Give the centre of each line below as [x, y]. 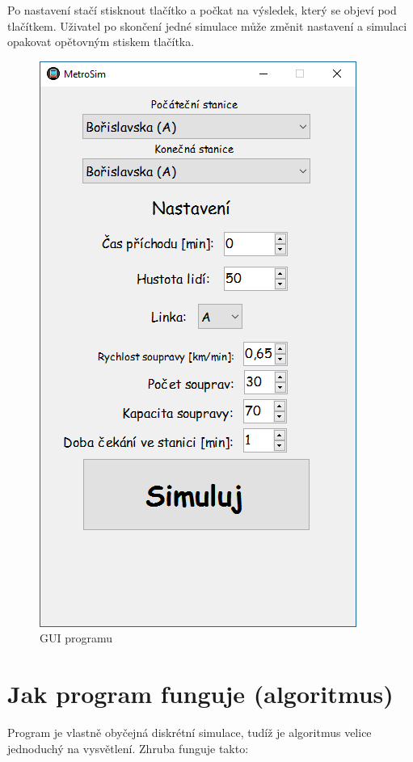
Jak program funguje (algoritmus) [200, 694]
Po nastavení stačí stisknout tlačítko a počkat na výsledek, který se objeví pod [202, 10]
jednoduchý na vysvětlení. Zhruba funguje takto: [128, 748]
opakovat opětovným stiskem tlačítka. [101, 42]
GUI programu [76, 638]
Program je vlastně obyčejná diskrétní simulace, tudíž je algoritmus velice [190, 733]
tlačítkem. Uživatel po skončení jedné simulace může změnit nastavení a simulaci [207, 25]
